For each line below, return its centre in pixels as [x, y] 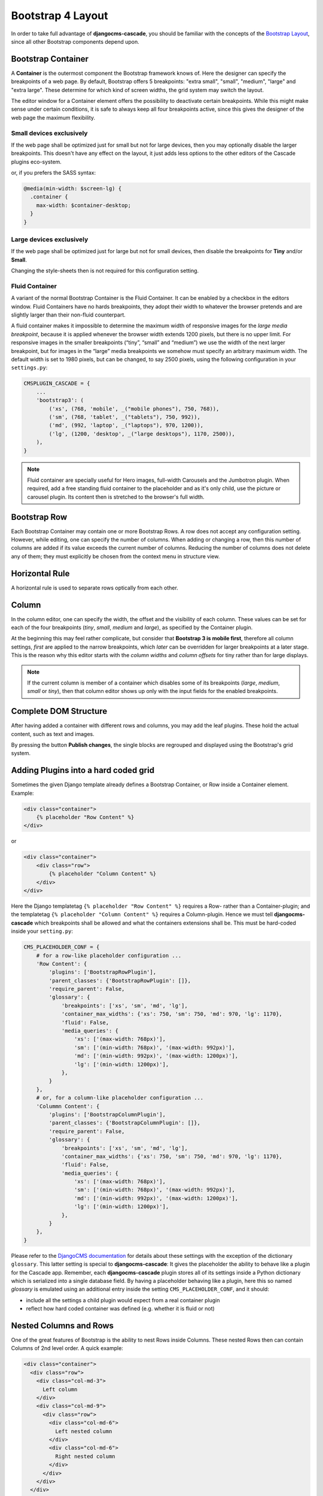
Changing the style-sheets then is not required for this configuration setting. [105, 271]
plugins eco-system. [36, 162]
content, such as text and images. [53, 734]
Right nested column [85, 1456]
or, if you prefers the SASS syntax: [53, 173]
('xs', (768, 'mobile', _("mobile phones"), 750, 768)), [134, 409]
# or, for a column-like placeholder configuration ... [120, 1098]
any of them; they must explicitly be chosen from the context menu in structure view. [115, 556]
